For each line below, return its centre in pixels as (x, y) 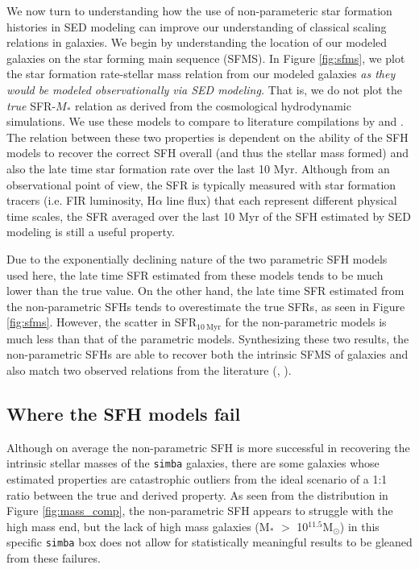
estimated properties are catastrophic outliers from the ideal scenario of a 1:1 (197, 478)
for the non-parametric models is (306, 322)
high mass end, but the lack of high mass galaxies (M (138, 526)
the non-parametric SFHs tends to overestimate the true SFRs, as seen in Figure (206, 306)
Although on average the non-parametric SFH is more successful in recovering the (208, 447)
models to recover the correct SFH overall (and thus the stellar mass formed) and (207, 153)
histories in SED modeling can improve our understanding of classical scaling (197, 26)
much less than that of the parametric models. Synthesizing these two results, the (208, 338)
